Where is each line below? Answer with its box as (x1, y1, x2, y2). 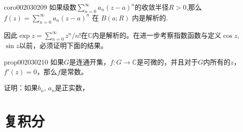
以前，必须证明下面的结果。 (19, 40, 108, 50)
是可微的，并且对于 (136, 56, 198, 66)
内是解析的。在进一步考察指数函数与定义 (92, 30, 222, 40)
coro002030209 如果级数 (4, 2, 77, 12)
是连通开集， (69, 56, 110, 66)
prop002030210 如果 (4, 56, 64, 66)
